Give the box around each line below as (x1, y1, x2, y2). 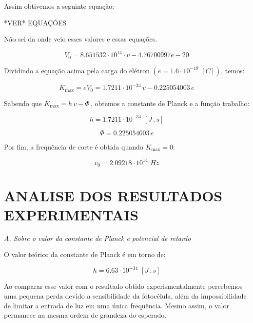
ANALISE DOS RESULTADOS (4, 185, 223, 205)
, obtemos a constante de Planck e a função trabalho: (91, 98, 250, 108)
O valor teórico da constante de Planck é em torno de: (4, 249, 166, 259)
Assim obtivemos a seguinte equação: (4, 1, 115, 11)
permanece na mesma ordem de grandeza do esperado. (4, 310, 167, 320)
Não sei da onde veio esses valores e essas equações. (4, 34, 157, 44)
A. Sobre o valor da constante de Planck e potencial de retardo (4, 233, 191, 243)
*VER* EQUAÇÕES (4, 17, 67, 27)
